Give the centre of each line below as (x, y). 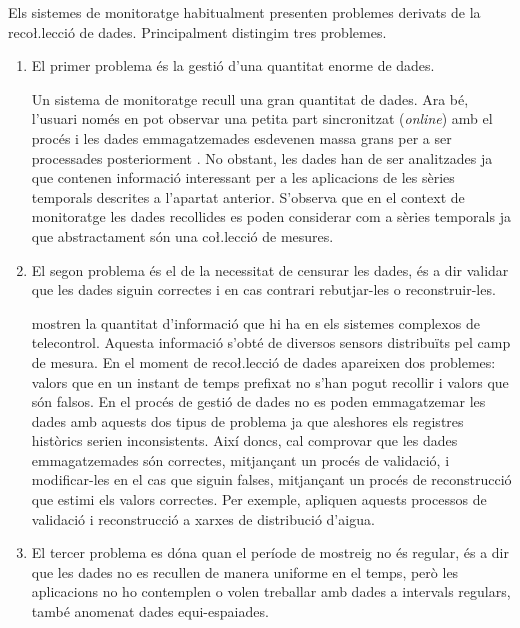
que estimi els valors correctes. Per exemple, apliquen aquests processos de (259, 499)
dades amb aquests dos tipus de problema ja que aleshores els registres (247, 420)
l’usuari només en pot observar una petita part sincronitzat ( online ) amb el (262, 118)
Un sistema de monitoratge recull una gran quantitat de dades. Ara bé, (250, 98)
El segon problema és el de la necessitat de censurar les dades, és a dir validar (270, 269)
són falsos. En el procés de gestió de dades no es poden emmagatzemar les (258, 401)
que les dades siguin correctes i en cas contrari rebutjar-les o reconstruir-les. (263, 289)
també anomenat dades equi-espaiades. (150, 611)
